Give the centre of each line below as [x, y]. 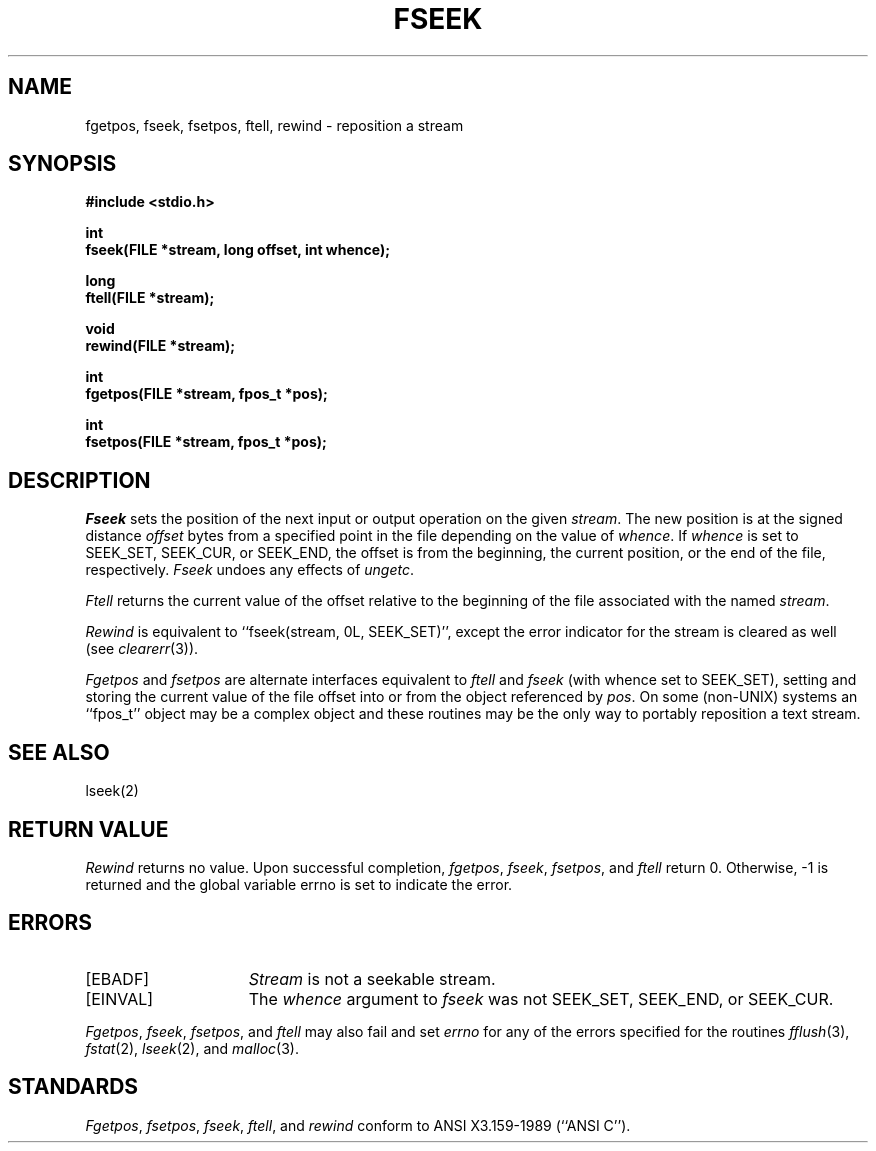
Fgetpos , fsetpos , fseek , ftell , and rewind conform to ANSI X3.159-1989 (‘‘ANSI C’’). [358, 1125]
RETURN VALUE [88, 829]
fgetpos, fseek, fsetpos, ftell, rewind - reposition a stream [274, 125]
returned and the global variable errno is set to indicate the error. [299, 884]
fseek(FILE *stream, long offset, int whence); [237, 250]
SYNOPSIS [62, 164]
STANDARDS [73, 1087]
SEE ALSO [59, 752]
